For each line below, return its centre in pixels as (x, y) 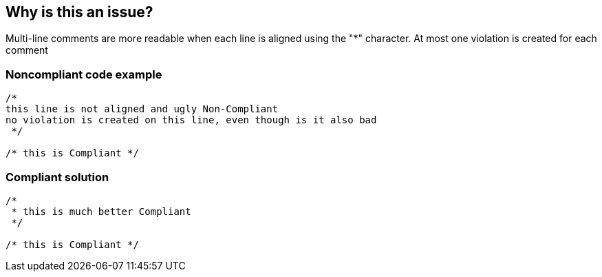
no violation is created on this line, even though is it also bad (191, 120)
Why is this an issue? (79, 12)
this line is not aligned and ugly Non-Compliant (142, 109)
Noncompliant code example (84, 74)
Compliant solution (57, 177)
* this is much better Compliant (101, 211)
